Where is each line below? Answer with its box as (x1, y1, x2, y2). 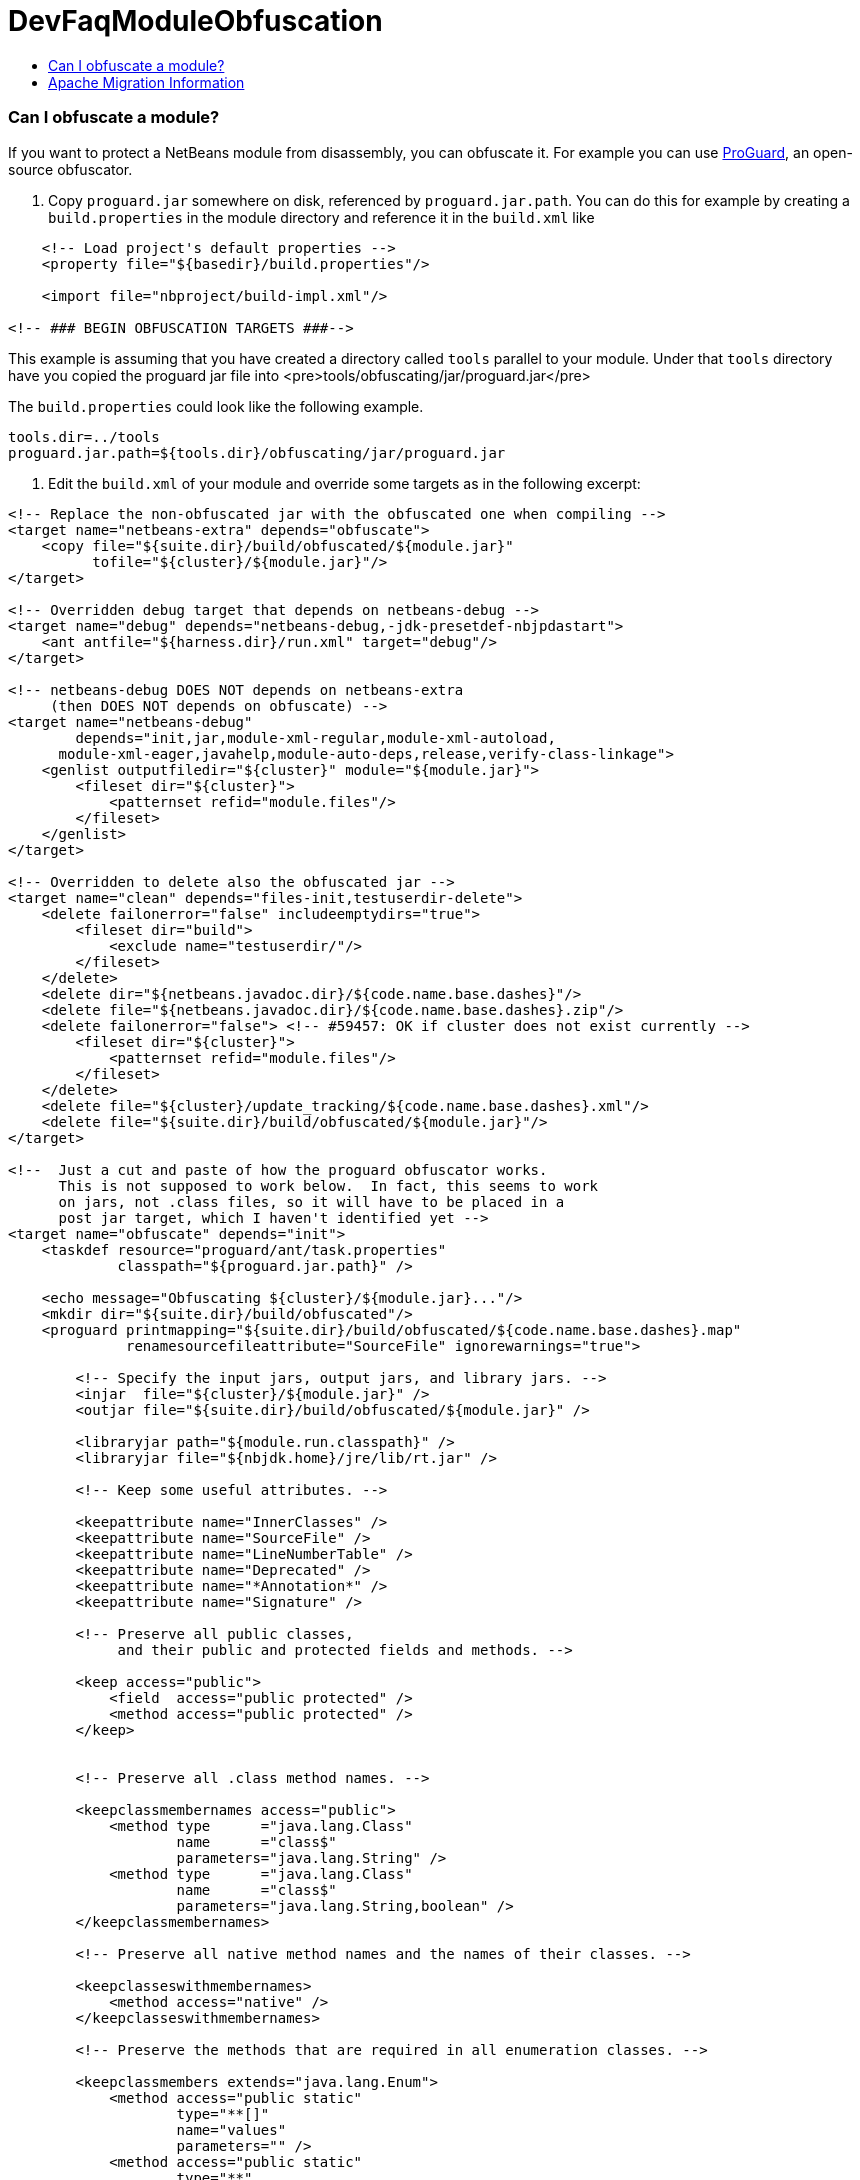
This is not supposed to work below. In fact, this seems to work (58, 1177, 599, 1194)
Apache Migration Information (48, 73, 245, 91)
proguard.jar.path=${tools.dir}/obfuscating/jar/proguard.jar (8, 444, 506, 461)
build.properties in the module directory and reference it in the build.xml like (48, 208, 595, 226)
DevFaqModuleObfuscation (8, 4, 383, 38)
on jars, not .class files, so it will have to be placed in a (58, 1193, 565, 1210)
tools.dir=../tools (8, 428, 160, 445)
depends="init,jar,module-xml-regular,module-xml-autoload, (75, 729, 556, 746)
